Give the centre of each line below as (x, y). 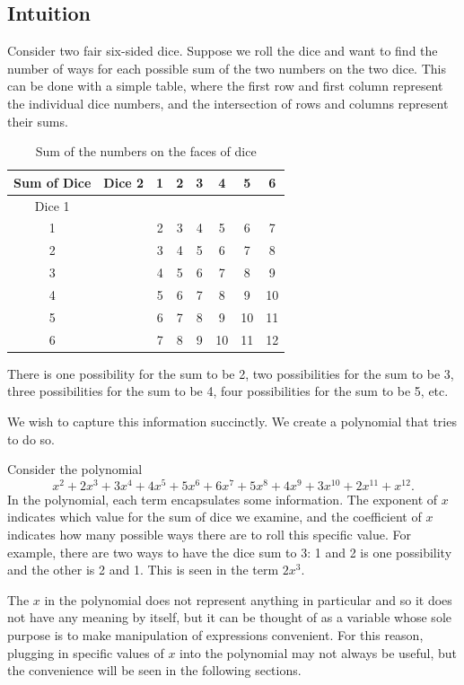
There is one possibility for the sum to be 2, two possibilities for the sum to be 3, (231, 373)
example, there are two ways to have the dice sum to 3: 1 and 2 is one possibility (230, 552)
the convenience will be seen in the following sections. (154, 670)
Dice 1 (52, 205)
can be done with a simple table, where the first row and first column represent (225, 86)
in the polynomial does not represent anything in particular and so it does (248, 599)
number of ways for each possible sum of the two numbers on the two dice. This (227, 68)
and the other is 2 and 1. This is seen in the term (143, 570)
